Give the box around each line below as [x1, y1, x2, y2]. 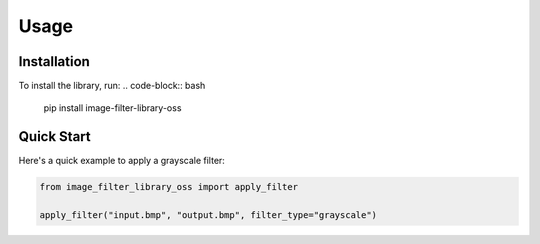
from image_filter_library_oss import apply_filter [39, 181, 299, 193]
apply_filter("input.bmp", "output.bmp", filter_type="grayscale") [39, 210, 378, 221]
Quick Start [18, 128, 91, 145]
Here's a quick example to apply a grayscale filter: [18, 155, 225, 167]
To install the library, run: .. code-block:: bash [18, 80, 206, 92]
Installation [18, 53, 90, 70]
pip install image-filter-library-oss [43, 102, 182, 114]
